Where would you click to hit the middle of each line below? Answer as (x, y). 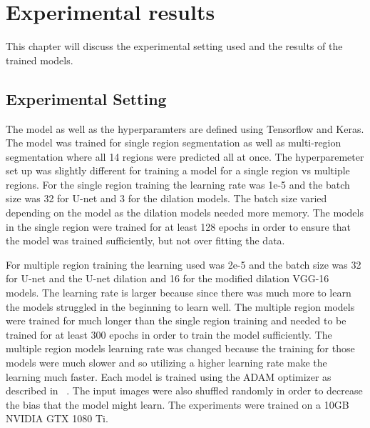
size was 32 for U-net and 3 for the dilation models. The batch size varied (166, 198)
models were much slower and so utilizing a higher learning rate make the (166, 363)
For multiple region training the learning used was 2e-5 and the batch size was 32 (184, 264)
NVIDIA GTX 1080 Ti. (57, 418)
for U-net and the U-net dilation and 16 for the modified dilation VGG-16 (168, 278)
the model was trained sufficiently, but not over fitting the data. (145, 240)
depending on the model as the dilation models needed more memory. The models (185, 213)
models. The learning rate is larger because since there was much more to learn (179, 293)
